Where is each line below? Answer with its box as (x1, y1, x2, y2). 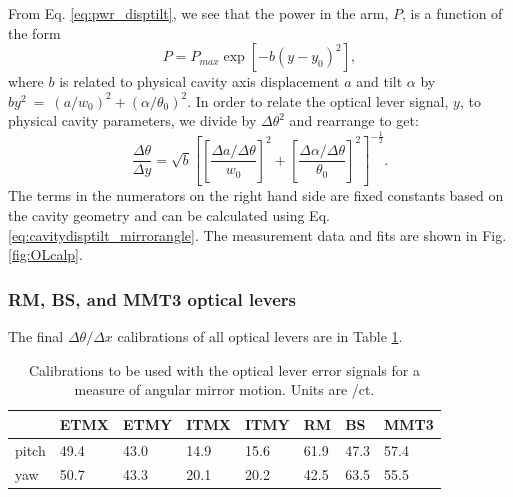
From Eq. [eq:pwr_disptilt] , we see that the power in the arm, (8, 3, 389, 23)
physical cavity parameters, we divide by (8, 110, 257, 131)
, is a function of (401, 3, 503, 23)
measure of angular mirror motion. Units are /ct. (74, 379, 375, 400)
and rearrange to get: (289, 110, 419, 131)
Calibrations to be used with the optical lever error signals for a (28, 359, 420, 380)
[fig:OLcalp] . (8, 244, 83, 265)
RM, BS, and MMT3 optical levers (8, 286, 297, 311)
